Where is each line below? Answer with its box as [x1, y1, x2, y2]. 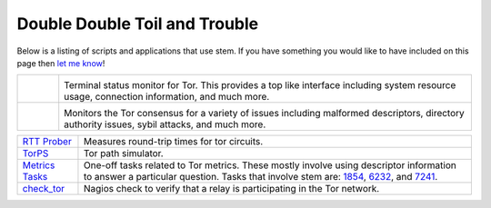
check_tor [22, 183, 65, 195]
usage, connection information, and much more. [64, 91, 270, 104]
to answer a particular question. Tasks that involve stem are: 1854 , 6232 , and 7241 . [83, 171, 438, 183]
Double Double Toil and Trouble [16, 14, 259, 34]
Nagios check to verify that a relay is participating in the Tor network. [83, 183, 380, 195]
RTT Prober [22, 135, 72, 148]
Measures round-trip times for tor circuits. [83, 135, 264, 148]
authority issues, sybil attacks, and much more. [64, 118, 266, 131]
